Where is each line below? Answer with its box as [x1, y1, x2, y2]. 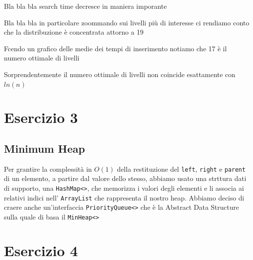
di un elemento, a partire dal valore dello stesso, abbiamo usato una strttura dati [4, 173, 247, 183]
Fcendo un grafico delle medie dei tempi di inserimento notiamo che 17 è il [4, 43, 227, 53]
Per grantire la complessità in [4, 163, 92, 174]
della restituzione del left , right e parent [117, 163, 246, 174]
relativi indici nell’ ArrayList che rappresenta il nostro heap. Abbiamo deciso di [4, 192, 244, 202]
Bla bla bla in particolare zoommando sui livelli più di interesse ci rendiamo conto [4, 17, 250, 27]
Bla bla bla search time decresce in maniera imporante [4, 1, 167, 11]
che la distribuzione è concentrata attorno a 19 [4, 27, 144, 37]
